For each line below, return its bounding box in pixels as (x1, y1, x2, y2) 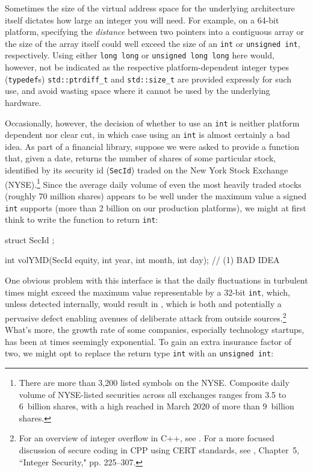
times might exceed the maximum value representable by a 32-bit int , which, (5, 285, 290, 298)
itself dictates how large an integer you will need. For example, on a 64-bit (5, 13, 279, 26)
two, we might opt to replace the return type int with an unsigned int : (5, 347, 274, 359)
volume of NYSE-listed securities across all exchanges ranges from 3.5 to (19, 388, 287, 400)
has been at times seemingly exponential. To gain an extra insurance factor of (5, 335, 292, 347)
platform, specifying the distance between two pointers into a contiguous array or (5, 25, 305, 38)
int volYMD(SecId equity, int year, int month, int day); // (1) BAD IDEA (5, 253, 280, 266)
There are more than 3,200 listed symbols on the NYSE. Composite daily (19, 376, 290, 388)
